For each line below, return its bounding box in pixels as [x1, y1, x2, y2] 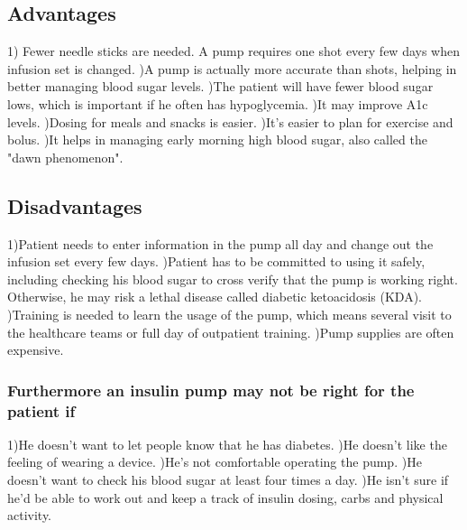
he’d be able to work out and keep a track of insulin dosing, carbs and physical [7, 488, 444, 507]
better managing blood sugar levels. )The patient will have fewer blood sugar [7, 77, 434, 96]
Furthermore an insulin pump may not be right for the [7, 378, 415, 401]
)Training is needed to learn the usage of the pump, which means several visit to [7, 304, 452, 323]
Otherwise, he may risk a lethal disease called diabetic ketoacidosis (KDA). [7, 287, 422, 306]
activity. [7, 506, 52, 525]
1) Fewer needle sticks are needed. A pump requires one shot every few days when [7, 42, 460, 60]
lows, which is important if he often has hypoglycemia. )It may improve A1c [7, 94, 428, 113]
